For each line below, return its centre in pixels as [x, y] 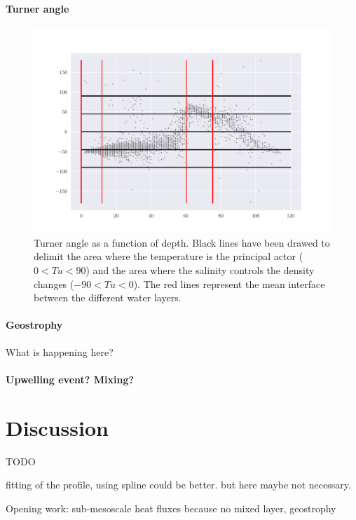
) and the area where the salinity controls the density [200, 270]
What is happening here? [60, 351]
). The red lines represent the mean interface [229, 283]
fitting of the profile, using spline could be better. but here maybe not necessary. [178, 485]
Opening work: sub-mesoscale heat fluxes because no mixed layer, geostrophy [171, 508]
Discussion [57, 427]
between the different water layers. [108, 297]
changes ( [54, 283]
